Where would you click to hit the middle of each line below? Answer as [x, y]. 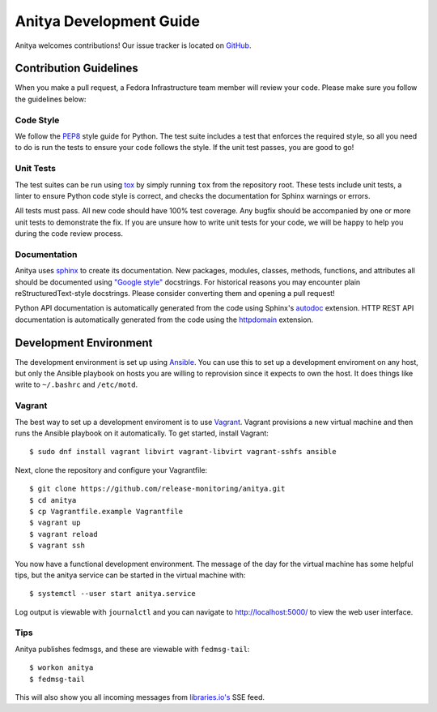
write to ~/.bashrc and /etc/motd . [76, 384]
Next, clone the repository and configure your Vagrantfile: [111, 470]
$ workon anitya [62, 668]
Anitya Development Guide [107, 21]
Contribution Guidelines [77, 69]
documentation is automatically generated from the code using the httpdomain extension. [164, 320]
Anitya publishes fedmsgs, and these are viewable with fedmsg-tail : [132, 649]
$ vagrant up [55, 523]
